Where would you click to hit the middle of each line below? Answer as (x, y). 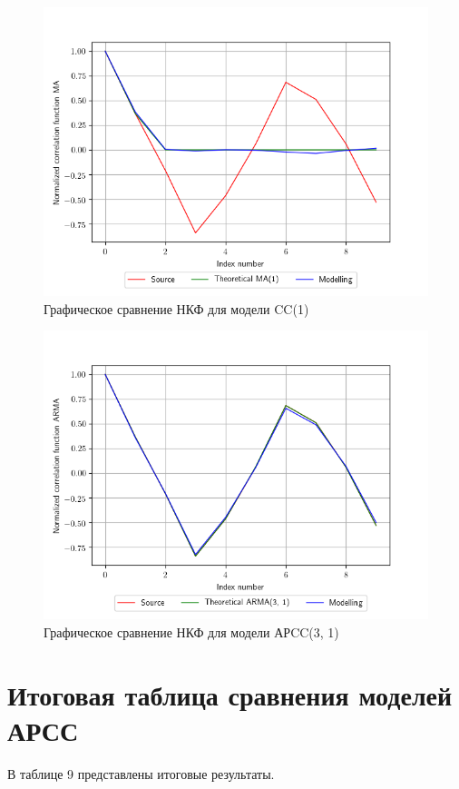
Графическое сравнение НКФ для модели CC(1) (176, 308)
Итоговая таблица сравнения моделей (230, 694)
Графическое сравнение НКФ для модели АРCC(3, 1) (191, 631)
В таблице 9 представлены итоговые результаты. (141, 773)
